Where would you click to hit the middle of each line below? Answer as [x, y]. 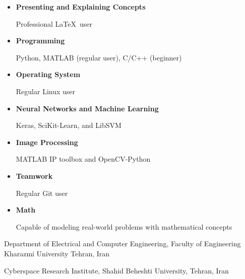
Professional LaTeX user [54, 23]
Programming [40, 41]
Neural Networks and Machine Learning [87, 108]
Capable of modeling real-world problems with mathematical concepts [124, 226]
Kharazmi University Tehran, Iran [57, 253]
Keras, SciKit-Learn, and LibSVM [69, 125]
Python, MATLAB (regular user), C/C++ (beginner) [99, 57]
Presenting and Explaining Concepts [81, 7]
